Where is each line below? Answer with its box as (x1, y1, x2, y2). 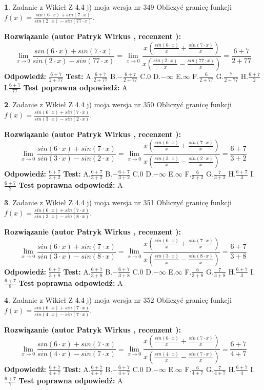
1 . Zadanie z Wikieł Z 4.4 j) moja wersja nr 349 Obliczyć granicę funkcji (4, 2, 232, 12)
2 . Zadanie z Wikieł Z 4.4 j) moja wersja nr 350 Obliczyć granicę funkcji (4, 99, 232, 110)
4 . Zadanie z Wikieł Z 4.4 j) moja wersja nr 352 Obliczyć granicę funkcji (4, 295, 232, 305)
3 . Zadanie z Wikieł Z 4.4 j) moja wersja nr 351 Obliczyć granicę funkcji (4, 197, 232, 207)
